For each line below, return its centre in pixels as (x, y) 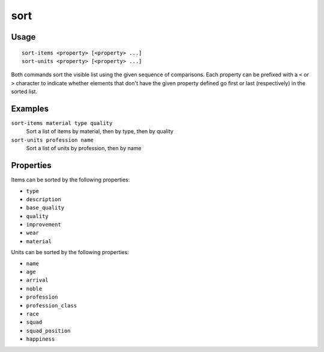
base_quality (45, 208)
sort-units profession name (52, 140)
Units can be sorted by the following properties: (70, 252)
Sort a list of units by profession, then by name (84, 148)
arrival (37, 280)
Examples (30, 108)
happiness (40, 339)
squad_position (49, 331)
